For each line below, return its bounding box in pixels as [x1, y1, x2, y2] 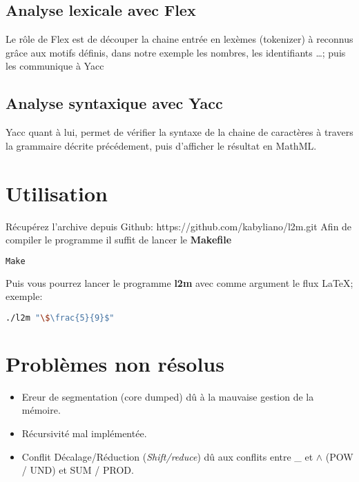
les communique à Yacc [6, 59, 104, 73]
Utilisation [6, 179, 108, 207]
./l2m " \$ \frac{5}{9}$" [6, 312, 115, 323]
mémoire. [21, 403, 61, 417]
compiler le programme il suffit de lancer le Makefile [6, 232, 232, 247]
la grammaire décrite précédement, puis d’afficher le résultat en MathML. [6, 138, 317, 152]
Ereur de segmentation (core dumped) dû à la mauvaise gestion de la [21, 389, 314, 403]
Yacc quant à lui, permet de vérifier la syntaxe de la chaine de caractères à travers [6, 125, 353, 139]
